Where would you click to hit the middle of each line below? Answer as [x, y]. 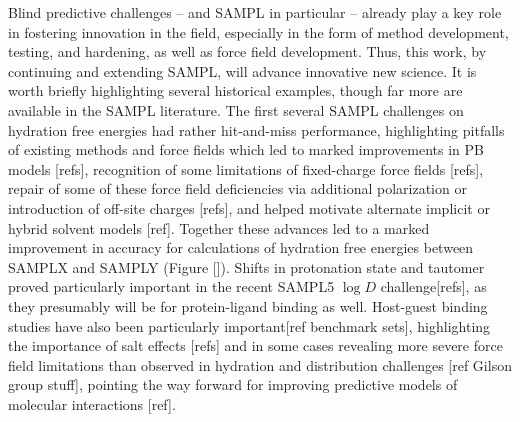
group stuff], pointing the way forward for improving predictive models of [233, 384]
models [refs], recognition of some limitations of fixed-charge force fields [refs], [246, 168]
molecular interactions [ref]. [92, 403]
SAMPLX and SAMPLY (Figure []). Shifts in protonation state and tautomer [246, 266]
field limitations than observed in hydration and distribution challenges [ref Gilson [260, 364]
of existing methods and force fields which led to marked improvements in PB [246, 149]
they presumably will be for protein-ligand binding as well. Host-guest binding [248, 305]
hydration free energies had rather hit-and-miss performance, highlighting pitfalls [256, 129]
